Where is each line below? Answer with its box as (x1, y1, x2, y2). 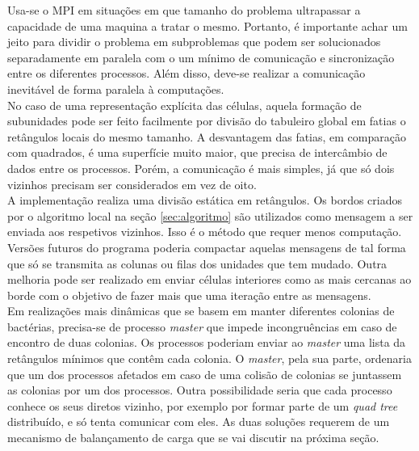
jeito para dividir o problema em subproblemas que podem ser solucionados (7, 33, 381, 50)
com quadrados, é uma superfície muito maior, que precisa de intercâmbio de (7, 144, 388, 161)
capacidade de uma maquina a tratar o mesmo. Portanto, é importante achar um (7, 17, 408, 34)
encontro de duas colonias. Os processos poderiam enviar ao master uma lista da (7, 334, 406, 351)
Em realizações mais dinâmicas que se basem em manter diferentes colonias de (7, 302, 395, 319)
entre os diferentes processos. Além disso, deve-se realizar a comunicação (7, 65, 366, 82)
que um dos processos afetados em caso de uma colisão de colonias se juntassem (7, 365, 402, 382)
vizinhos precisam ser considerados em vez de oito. (7, 175, 257, 192)
